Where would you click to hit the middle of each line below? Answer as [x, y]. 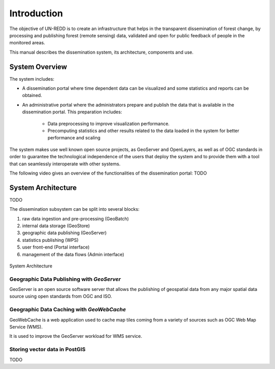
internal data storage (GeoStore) [56, 226]
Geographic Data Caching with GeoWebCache [68, 310]
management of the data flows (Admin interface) [73, 254]
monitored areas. [27, 43]
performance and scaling [74, 138]
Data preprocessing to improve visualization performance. [109, 124]
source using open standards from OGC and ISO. [61, 297]
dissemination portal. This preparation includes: [72, 112]
